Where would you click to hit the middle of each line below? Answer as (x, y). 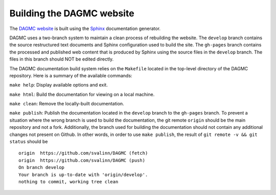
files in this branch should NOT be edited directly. (62, 59)
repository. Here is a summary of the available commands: (71, 75)
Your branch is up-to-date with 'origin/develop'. (83, 175)
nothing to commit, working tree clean (68, 182)
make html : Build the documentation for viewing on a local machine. (82, 94)
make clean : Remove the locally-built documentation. (67, 104)
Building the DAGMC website (72, 13)
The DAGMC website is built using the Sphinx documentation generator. (85, 29)
